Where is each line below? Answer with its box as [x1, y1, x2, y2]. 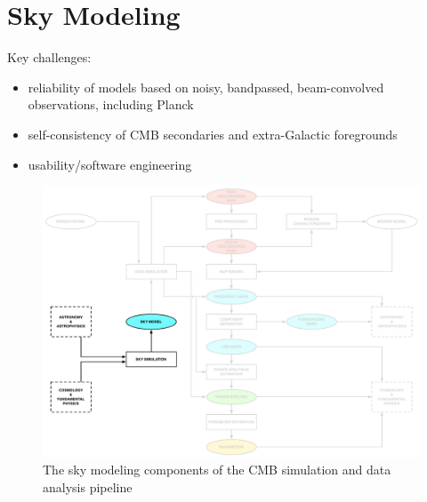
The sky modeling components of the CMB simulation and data [43, 460, 391, 479]
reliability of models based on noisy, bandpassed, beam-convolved [28, 77, 384, 96]
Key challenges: [7, 48, 92, 67]
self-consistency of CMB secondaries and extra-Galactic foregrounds [28, 124, 398, 143]
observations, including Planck [28, 95, 194, 114]
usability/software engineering [28, 155, 192, 173]
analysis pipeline [43, 477, 133, 496]
